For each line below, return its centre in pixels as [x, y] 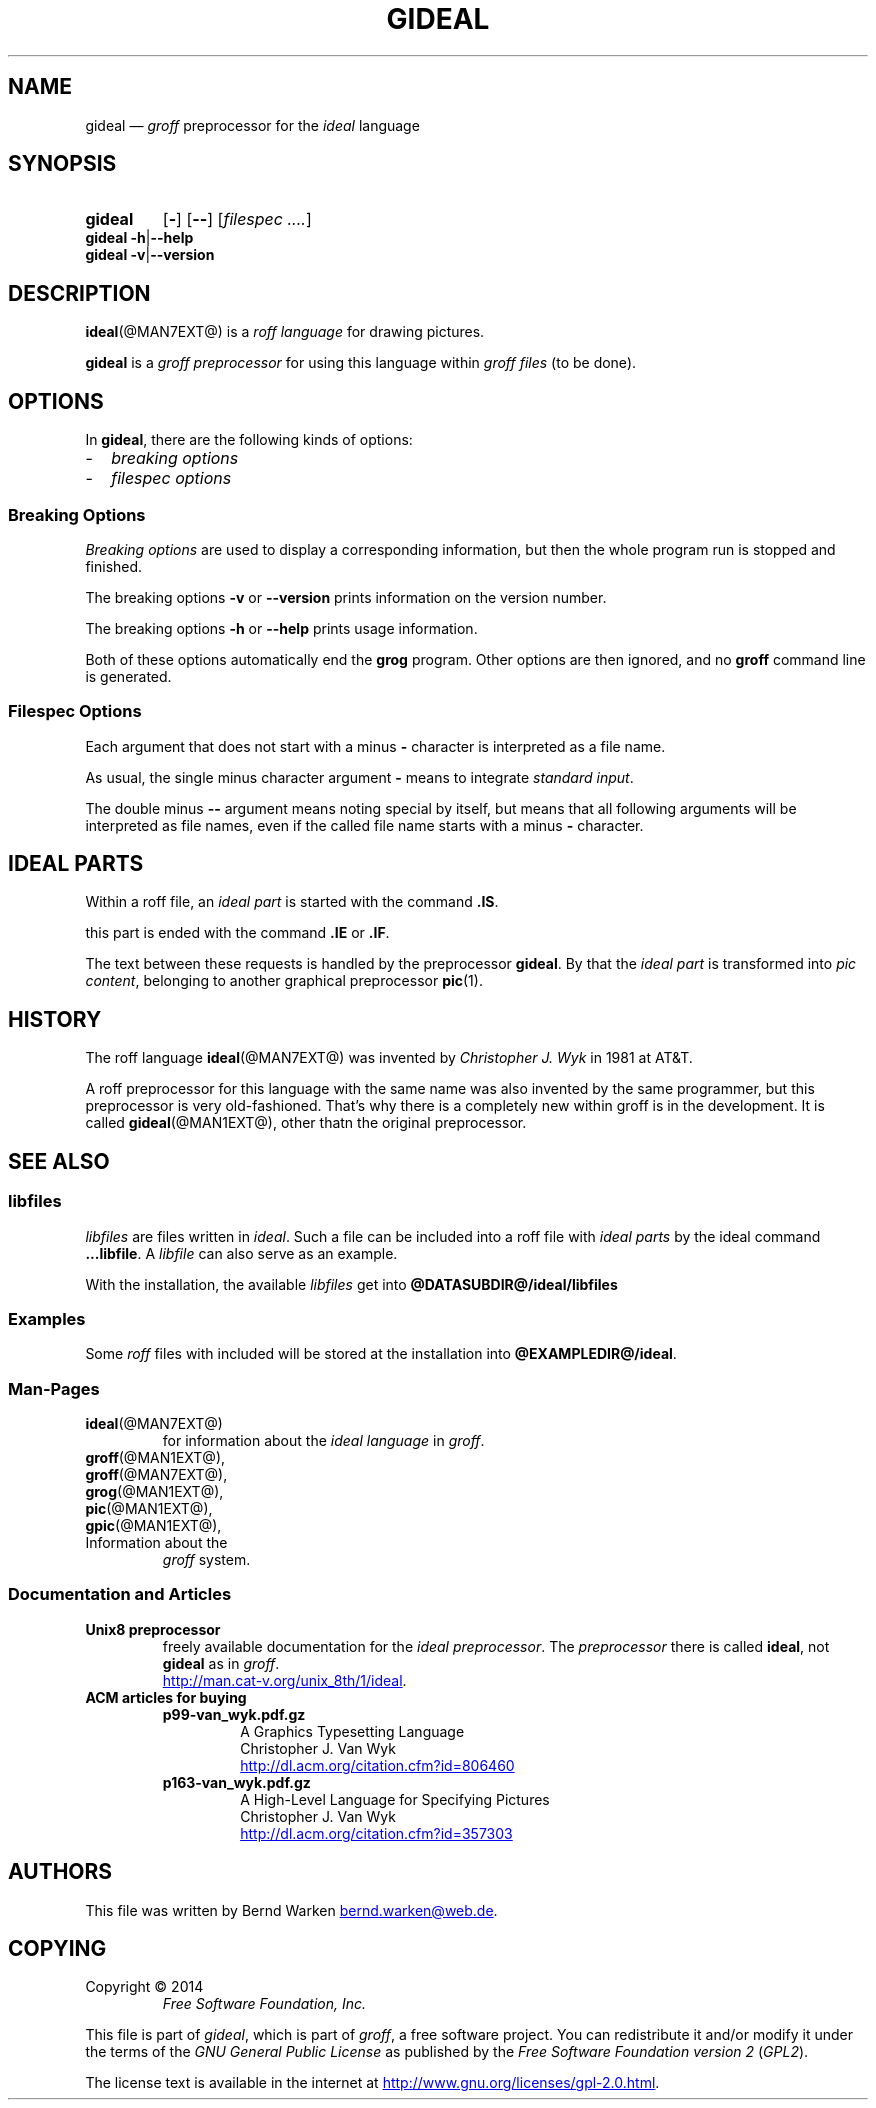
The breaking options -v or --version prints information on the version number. [346, 597]
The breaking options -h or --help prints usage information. [281, 628]
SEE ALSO [59, 1161]
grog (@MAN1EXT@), [154, 1492]
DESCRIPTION [79, 293]
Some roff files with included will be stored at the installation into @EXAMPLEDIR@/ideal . [381, 1354]
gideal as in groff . [221, 1663]
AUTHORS [60, 1872]
